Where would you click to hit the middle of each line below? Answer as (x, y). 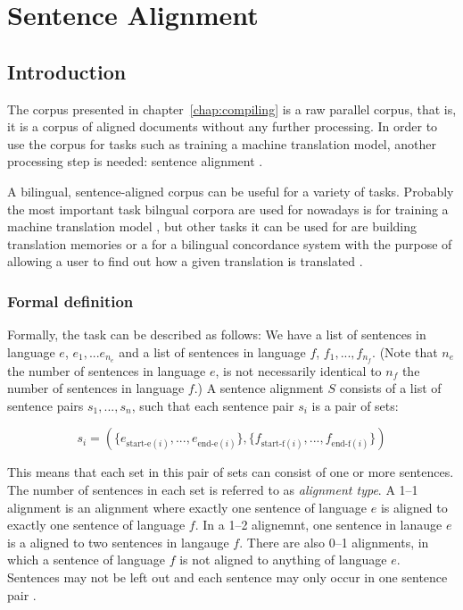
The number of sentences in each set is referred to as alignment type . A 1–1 (213, 489)
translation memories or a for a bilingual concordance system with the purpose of (230, 243)
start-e (139, 443)
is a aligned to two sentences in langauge (118, 542)
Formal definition (70, 301)
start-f (273, 443)
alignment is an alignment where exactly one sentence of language (187, 507)
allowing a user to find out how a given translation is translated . (185, 261)
